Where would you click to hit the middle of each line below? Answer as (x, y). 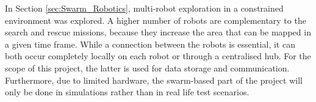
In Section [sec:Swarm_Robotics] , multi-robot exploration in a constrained (144, 8)
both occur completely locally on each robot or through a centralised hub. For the (158, 56)
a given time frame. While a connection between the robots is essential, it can (150, 44)
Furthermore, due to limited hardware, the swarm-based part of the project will (154, 80)
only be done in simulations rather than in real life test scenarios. (127, 92)
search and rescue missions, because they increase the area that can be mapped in (158, 32)
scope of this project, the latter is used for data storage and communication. (147, 67)
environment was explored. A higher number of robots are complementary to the (156, 20)
